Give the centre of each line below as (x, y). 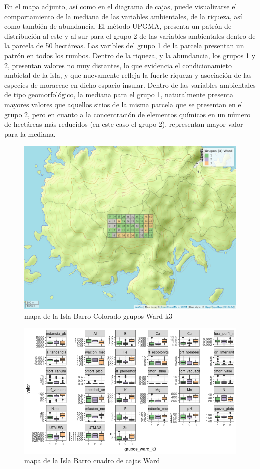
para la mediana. (30, 134)
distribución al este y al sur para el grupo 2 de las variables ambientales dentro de (130, 35)
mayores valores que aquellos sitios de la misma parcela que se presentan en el (124, 104)
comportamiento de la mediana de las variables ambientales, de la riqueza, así (123, 16)
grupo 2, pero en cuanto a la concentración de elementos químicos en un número (127, 114)
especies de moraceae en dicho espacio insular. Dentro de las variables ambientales (130, 84)
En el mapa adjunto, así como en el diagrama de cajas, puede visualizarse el (121, 6)
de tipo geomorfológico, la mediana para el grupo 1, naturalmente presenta (119, 94)
